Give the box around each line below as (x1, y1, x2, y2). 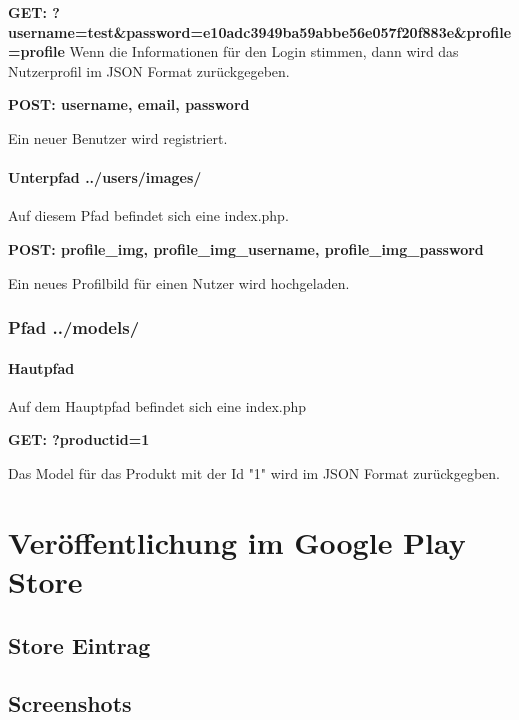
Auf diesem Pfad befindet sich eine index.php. (8, 205, 289, 226)
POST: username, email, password (8, 94, 250, 115)
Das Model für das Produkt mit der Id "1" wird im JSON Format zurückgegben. (8, 462, 500, 483)
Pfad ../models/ (8, 315, 140, 340)
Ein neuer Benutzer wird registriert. (8, 127, 228, 148)
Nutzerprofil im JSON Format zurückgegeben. (8, 60, 290, 81)
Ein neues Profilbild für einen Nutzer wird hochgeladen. (8, 272, 350, 293)
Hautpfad (8, 357, 75, 378)
